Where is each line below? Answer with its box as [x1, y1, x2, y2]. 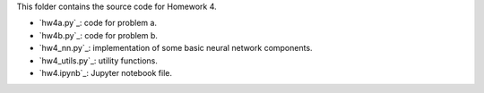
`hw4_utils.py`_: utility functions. [39, 55, 159, 66]
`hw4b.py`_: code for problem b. [39, 30, 159, 40]
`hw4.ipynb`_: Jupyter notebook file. [39, 67, 173, 78]
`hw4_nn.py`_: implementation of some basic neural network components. [39, 43, 313, 54]
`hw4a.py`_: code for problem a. [39, 18, 157, 29]
